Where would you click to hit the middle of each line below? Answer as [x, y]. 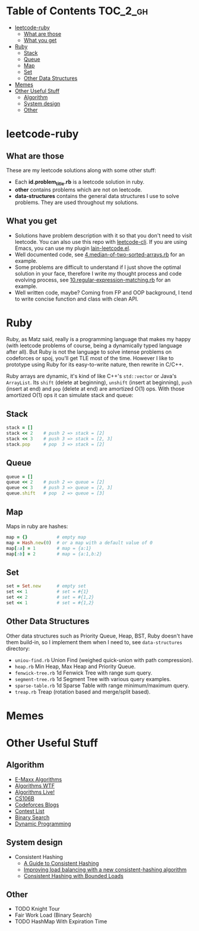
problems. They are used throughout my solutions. [76, 202]
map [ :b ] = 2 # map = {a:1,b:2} [54, 554]
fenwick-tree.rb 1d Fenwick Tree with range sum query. [83, 673]
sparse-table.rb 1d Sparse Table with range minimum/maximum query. [102, 685]
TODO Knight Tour [37, 909]
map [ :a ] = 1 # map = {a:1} [49, 548]
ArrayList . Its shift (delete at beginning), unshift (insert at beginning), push [99, 382]
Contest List [29, 811]
